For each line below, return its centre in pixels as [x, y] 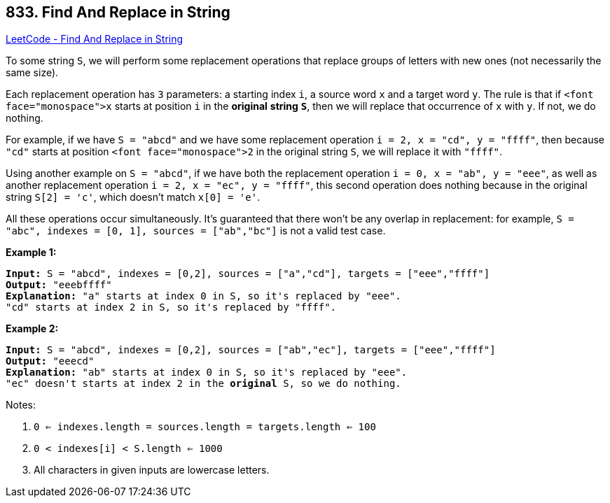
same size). [32, 73]
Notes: [21, 405]
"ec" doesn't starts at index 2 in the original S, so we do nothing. [203, 384]
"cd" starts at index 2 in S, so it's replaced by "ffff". [171, 307]
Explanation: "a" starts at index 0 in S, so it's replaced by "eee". [203, 296]
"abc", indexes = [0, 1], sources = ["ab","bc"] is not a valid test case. [196, 231]
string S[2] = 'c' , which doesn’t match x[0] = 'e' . [133, 197]
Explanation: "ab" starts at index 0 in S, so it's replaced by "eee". [207, 373]
